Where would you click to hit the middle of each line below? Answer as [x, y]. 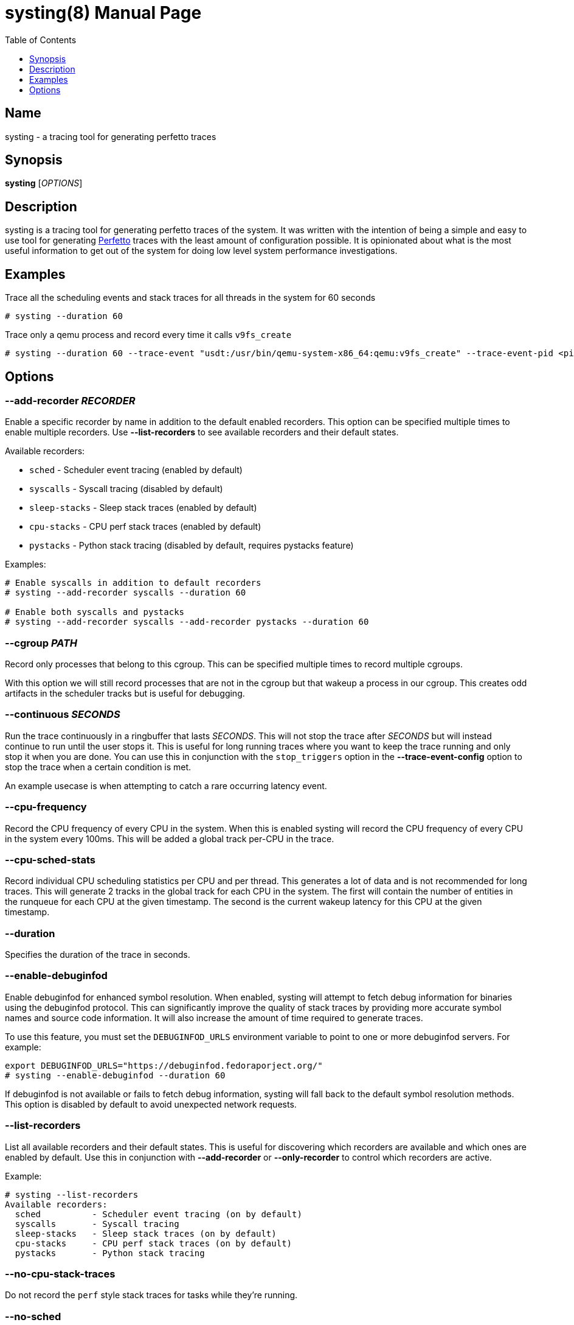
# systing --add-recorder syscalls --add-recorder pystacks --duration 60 [187, 622]
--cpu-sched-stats [50, 859]
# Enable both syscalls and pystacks [95, 612]
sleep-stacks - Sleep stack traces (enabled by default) [143, 508]
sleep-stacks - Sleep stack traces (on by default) [146, 1233]
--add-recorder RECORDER [70, 400]
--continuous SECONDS [63, 715]
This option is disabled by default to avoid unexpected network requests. [151, 1104]
